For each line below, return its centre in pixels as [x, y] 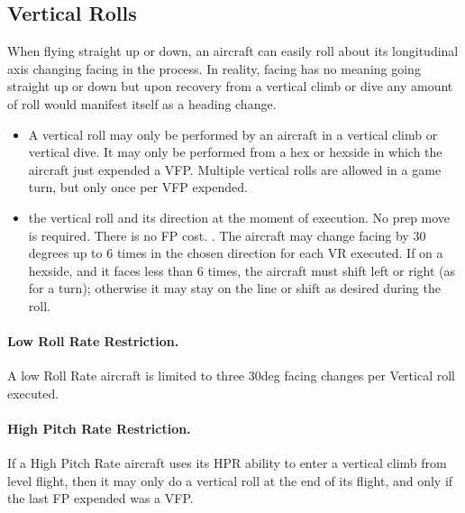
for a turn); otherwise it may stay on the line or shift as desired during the [234, 288]
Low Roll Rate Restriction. [93, 341]
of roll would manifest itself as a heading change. [142, 103]
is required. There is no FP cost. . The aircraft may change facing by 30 [227, 235]
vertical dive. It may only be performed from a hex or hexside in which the [235, 152]
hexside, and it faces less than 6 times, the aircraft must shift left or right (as [242, 270]
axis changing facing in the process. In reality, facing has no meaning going [214, 68]
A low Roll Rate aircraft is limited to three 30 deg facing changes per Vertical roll [231, 376]
